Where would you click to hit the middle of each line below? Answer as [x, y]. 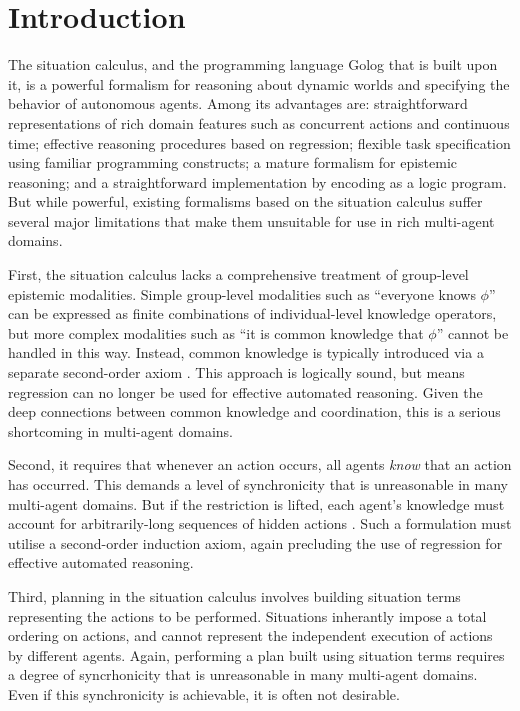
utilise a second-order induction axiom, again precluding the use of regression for [255, 542]
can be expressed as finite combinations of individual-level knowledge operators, [252, 313]
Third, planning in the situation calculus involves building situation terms [234, 595]
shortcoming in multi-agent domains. [120, 430]
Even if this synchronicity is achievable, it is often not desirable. [204, 693]
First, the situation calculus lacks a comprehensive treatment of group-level [238, 274]
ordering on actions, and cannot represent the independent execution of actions [250, 635]
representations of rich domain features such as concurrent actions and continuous [259, 122]
